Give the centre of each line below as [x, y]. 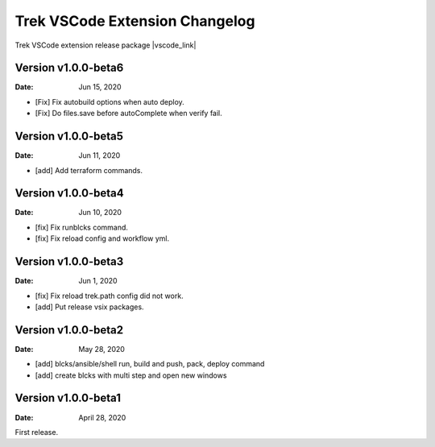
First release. [37, 432]
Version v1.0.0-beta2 [69, 330]
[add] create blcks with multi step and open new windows [131, 375]
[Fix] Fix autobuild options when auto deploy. [110, 101]
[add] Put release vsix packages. [89, 307]
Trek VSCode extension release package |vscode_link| [106, 45]
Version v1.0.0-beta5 [69, 137]
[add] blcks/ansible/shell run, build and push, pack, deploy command [150, 364]
